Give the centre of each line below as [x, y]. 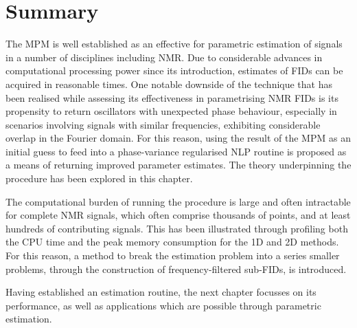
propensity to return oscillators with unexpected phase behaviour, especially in [171, 111]
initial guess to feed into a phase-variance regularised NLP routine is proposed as [176, 151]
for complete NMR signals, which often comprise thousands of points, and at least [178, 215]
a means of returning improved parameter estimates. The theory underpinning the [178, 165]
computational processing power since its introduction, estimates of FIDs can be [174, 70]
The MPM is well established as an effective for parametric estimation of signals [174, 44]
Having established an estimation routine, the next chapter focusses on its [161, 292]
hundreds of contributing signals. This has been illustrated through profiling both [177, 228]
